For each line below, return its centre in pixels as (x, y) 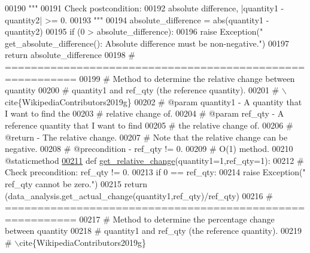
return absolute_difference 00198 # (70, 55)
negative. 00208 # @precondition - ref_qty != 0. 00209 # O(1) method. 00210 (149, 149)
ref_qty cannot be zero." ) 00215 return (76, 183)
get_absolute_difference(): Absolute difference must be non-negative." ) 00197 (147, 43)
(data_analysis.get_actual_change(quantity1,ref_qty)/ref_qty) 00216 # (139, 195)
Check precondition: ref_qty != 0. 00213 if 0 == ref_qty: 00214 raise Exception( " (155, 172)
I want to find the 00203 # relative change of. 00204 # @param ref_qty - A (145, 113)
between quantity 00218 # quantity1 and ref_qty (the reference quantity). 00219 (153, 231)
